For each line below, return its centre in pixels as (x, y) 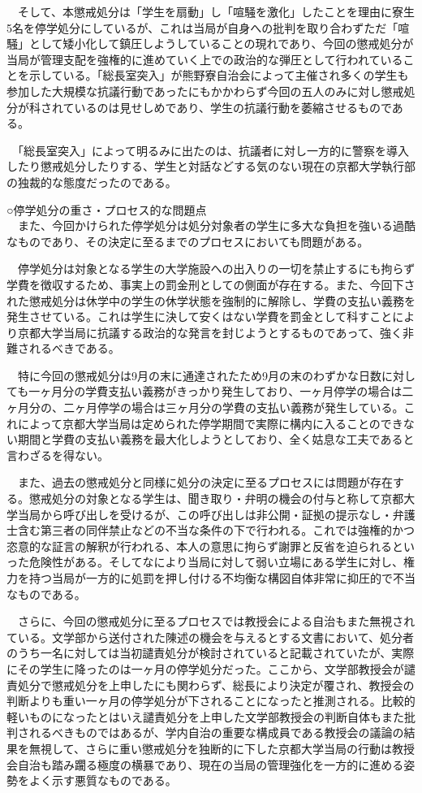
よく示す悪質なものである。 (103, 780)
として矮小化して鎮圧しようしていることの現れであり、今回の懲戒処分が (221, 43)
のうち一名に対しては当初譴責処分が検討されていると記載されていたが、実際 (211, 653)
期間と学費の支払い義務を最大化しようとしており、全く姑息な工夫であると (216, 439)
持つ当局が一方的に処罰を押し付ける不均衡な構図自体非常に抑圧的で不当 (222, 578)
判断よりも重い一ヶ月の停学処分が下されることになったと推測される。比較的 (211, 701)
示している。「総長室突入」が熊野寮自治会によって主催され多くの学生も (219, 75)
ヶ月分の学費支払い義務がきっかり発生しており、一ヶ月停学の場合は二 (227, 391)
